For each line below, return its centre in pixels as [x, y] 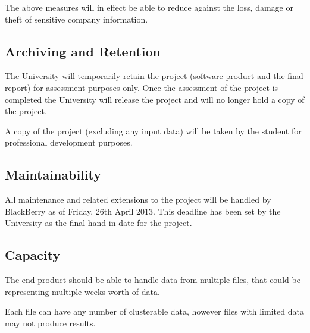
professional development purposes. [69, 142]
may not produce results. [50, 323]
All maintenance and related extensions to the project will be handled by [138, 200]
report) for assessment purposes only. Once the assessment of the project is [142, 87]
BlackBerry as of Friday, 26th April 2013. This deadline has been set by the [143, 211]
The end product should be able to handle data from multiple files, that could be [153, 280]
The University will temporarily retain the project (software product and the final [154, 76]
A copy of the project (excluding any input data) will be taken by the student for [153, 131]
